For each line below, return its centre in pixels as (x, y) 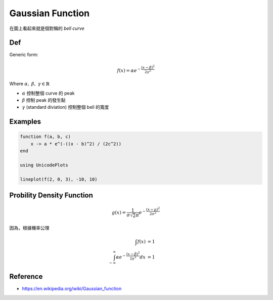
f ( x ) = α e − (129, 70)
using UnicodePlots (44, 165)
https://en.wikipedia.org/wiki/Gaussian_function (72, 289)
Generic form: (24, 55)
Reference (26, 276)
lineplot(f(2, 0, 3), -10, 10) (59, 179)
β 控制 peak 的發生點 (44, 100)
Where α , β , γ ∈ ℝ (30, 84)
